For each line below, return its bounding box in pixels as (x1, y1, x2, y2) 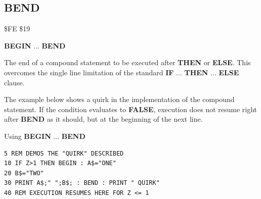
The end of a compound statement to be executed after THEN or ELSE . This (4, 57, 251, 68)
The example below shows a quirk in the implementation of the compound (4, 94, 235, 105)
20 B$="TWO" (4, 169, 44, 177)
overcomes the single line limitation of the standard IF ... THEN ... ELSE (4, 67, 239, 77)
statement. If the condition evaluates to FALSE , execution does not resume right (4, 104, 257, 114)
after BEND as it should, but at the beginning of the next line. (4, 114, 203, 124)
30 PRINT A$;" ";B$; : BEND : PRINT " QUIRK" (4, 179, 160, 187)
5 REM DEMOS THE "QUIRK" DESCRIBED (4, 150, 124, 157)
